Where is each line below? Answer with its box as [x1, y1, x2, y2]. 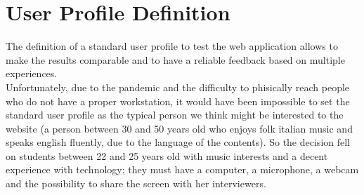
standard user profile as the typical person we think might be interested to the [6, 107, 344, 122]
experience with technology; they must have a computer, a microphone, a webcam [6, 162, 359, 177]
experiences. [6, 66, 58, 81]
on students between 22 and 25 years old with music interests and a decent [6, 148, 328, 163]
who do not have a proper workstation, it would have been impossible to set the [6, 93, 350, 108]
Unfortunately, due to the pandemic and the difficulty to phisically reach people [6, 79, 350, 94]
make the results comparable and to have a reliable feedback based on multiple [6, 52, 345, 67]
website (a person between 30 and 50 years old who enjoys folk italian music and [6, 121, 353, 135]
